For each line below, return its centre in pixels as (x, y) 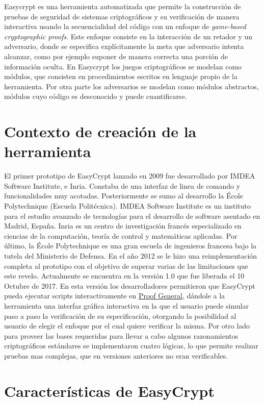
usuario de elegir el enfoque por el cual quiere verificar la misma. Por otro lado (127, 326)
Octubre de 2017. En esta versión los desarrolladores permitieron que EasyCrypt (130, 285)
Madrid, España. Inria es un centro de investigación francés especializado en (123, 226)
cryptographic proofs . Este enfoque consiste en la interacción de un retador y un (128, 36)
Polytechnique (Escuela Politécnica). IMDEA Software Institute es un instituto (127, 206)
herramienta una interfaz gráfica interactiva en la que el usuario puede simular (126, 305)
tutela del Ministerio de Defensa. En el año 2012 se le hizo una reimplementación (131, 256)
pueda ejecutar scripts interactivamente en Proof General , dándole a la (115, 296)
